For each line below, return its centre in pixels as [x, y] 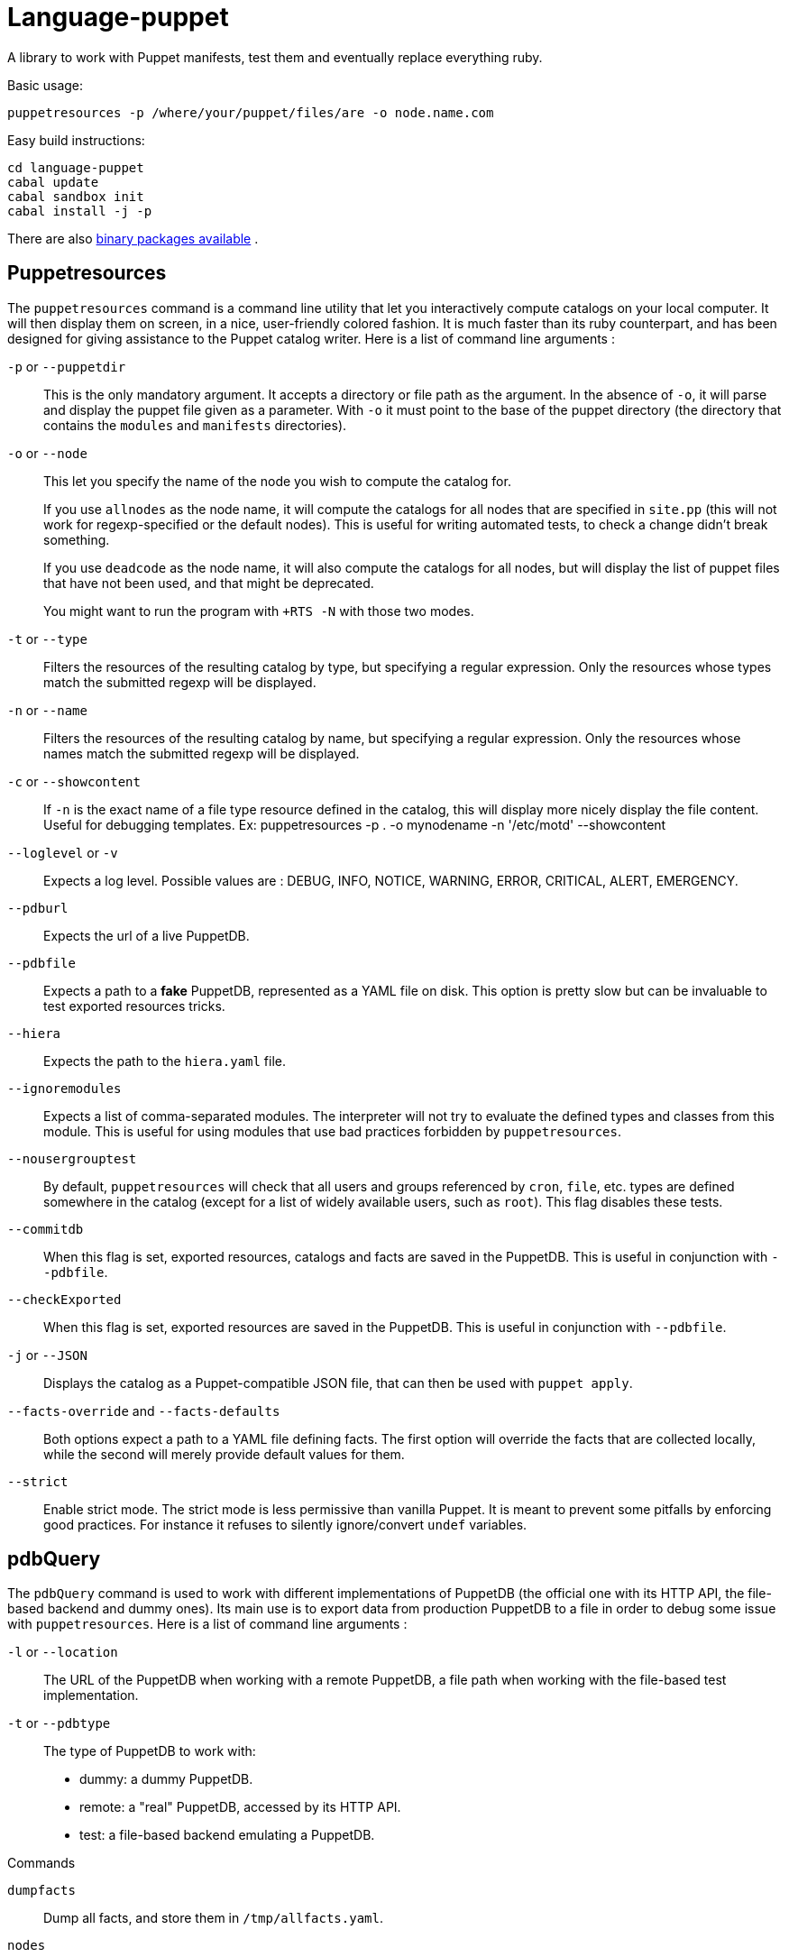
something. [77, 539]
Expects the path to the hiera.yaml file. [165, 1061]
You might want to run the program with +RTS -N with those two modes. [259, 611]
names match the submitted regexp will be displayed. [202, 753]
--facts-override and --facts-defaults [144, 1410]
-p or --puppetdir [67, 366]
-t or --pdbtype [59, 1723]
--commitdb [46, 1229]
